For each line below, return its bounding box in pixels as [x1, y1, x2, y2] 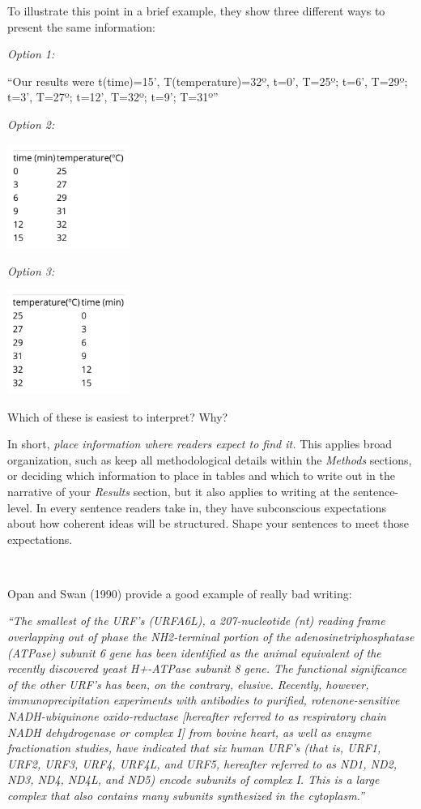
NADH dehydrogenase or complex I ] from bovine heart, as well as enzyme [7, 723, 372, 740]
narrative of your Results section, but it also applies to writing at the [7, 482, 350, 499]
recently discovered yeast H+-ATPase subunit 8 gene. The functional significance [7, 660, 406, 677]
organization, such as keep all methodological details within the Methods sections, [7, 451, 412, 468]
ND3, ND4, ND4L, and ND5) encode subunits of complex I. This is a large [7, 771, 380, 788]
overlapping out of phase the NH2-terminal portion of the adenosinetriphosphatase [7, 628, 415, 645]
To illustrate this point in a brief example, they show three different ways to [7, 2, 385, 19]
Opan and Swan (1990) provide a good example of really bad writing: [7, 584, 352, 601]
